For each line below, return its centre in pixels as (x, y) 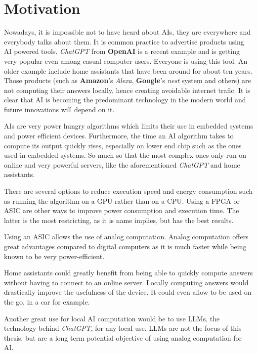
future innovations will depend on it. (59, 109)
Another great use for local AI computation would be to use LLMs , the (112, 318)
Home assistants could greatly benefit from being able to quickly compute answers (128, 273)
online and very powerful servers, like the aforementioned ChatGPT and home (122, 164)
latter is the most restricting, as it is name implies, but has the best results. (119, 220)
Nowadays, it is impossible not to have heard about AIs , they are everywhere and (128, 32)
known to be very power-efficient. (54, 256)
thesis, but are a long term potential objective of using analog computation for (123, 337)
